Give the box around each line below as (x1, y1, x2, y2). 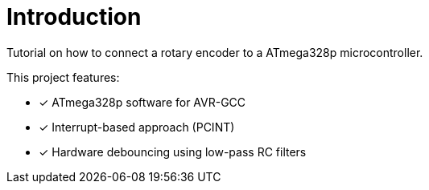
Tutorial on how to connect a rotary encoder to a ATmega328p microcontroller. (6, 45, 423, 59)
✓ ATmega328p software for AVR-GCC (39, 95, 246, 109)
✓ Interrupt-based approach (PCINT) (39, 119, 235, 134)
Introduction (6, 3, 142, 30)
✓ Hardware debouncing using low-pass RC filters (39, 144, 307, 159)
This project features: (6, 70, 120, 84)
